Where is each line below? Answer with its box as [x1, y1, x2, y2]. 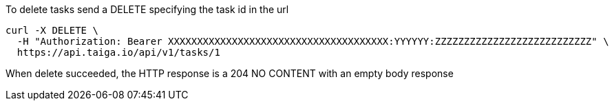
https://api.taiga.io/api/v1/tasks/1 [17, 47, 220, 58]
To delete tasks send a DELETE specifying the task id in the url [6, 3, 289, 15]
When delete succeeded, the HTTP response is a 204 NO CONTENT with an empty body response [6, 67, 454, 79]
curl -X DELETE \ [6, 25, 98, 36]
